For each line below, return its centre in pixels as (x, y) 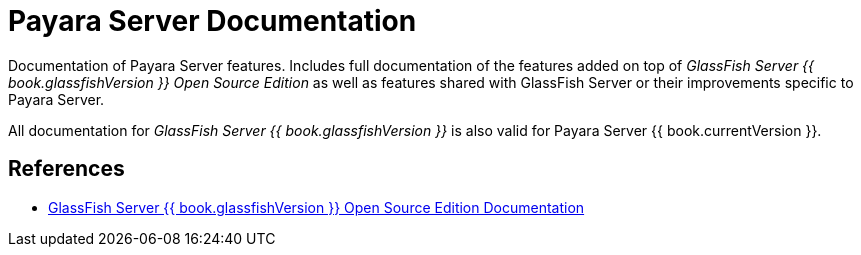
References (66, 169)
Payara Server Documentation (212, 21)
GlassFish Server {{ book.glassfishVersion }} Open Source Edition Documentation (316, 207)
